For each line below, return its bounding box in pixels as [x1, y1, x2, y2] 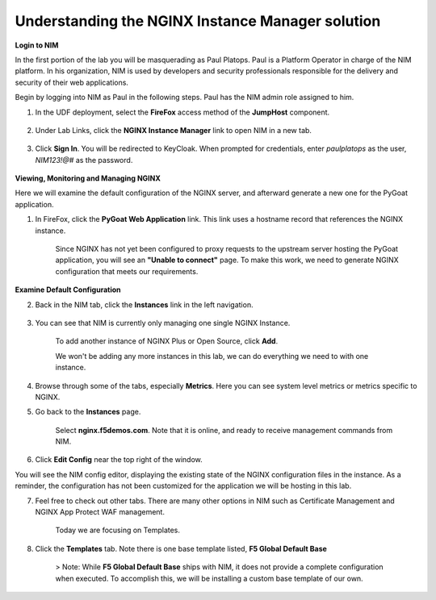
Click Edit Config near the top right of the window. [35, 455, 203, 465]
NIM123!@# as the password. [35, 155, 133, 165]
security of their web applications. [15, 77, 129, 87]
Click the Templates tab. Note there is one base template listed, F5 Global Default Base [35, 544, 327, 553]
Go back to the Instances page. [35, 407, 141, 417]
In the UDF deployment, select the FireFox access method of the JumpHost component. [35, 107, 330, 117]
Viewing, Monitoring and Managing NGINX [15, 173, 161, 183]
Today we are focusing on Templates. [55, 525, 181, 535]
